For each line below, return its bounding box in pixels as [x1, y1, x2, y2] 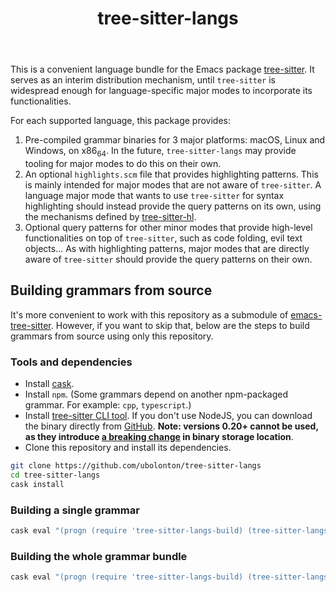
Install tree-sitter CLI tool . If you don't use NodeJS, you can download [24, 410, 313, 422]
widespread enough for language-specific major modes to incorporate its [10, 85, 313, 97]
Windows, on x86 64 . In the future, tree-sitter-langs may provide [24, 145, 297, 159]
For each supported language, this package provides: [10, 115, 231, 127]
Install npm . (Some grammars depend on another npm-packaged [24, 388, 289, 401]
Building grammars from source [10, 282, 213, 299]
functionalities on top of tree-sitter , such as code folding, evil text [24, 232, 303, 244]
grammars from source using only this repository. [10, 330, 214, 342]
